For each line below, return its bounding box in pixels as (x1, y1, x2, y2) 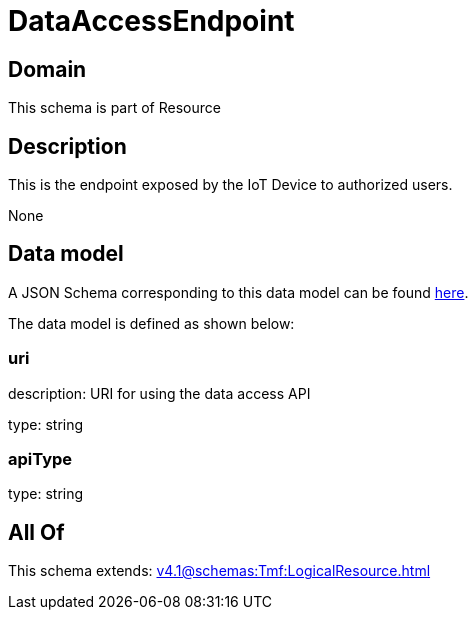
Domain (8, 56, 87, 82)
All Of (8, 519, 65, 545)
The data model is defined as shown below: (8, 314, 295, 332)
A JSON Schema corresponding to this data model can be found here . (8, 283, 469, 301)
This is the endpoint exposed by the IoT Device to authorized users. (8, 176, 453, 194)
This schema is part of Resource (8, 99, 221, 117)
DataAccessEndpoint (8, 4, 295, 38)
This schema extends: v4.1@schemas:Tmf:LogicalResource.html (8, 562, 431, 580)
